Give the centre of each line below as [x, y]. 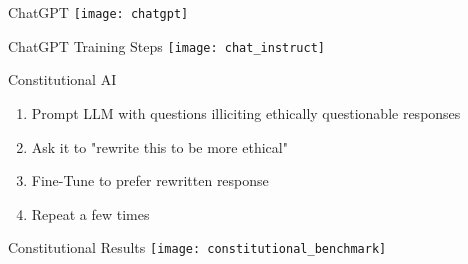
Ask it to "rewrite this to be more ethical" [159, 146]
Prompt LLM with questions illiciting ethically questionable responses [246, 112]
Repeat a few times [90, 213]
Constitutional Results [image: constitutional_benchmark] [197, 247]
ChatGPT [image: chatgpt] [98, 12]
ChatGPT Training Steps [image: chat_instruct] [166, 45]
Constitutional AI [62, 79]
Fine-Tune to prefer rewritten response [150, 180]
